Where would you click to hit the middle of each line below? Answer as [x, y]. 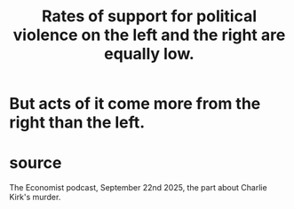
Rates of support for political [149, 16]
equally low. [149, 54]
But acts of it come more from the [135, 104]
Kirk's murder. [35, 197]
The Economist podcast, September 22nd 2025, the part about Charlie [139, 188]
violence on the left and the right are [149, 35]
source [36, 163]
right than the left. [77, 123]
